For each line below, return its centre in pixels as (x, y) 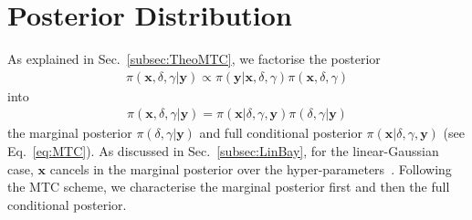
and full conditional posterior (281, 133)
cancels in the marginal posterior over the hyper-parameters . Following (251, 168)
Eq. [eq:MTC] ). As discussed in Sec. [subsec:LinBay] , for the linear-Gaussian (223, 150)
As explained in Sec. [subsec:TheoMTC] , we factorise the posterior (194, 59)
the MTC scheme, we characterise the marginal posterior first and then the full (229, 187)
